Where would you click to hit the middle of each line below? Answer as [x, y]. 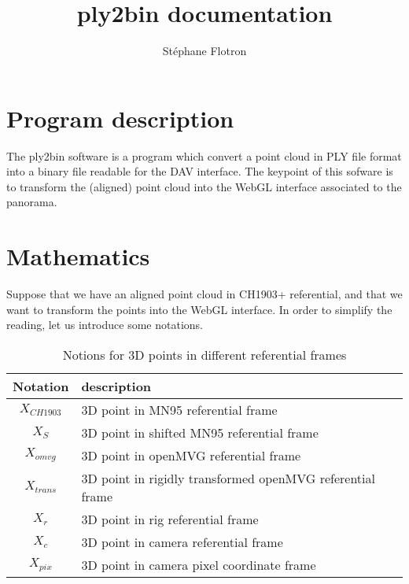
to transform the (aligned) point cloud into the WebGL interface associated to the [204, 186]
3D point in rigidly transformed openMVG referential [228, 478]
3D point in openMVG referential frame [191, 455]
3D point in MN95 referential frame [179, 409]
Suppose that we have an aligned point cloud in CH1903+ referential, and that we [204, 294]
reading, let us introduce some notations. [105, 325]
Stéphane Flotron [204, 51]
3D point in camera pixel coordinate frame [199, 564]
